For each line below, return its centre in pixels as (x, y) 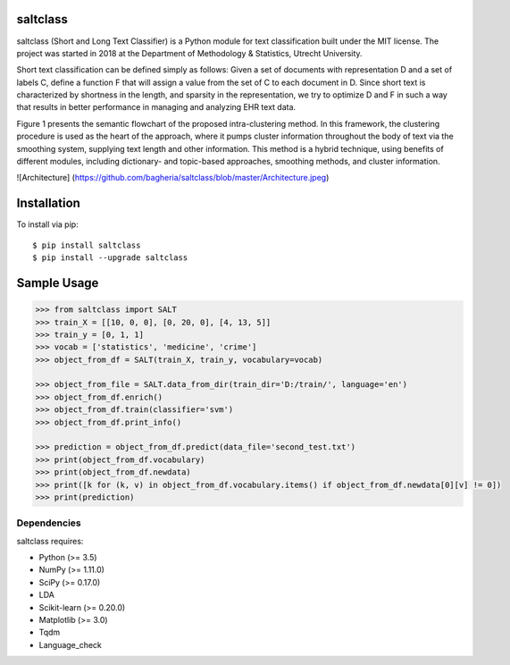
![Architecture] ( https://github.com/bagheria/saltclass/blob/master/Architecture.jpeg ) (173, 178)
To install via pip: (48, 224)
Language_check (71, 644)
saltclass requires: (50, 541)
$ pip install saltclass (87, 245)
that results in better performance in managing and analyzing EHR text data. (156, 107)
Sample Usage (58, 283)
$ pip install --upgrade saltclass (110, 258)
